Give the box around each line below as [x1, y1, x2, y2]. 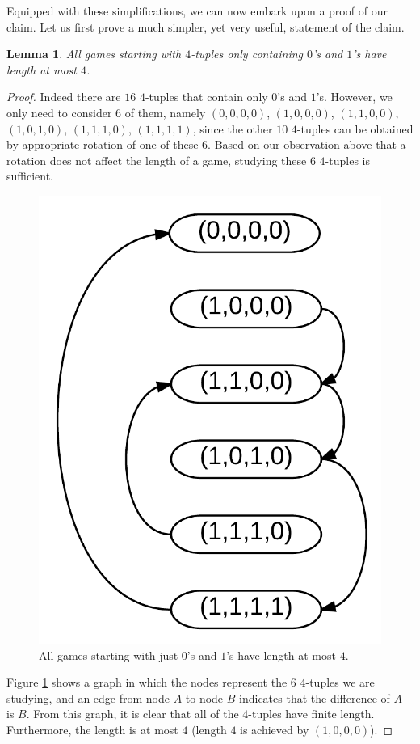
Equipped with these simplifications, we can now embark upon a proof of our [6, 2, 388, 19]
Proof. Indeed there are [6, 88, 121, 105]
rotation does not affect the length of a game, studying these [6, 151, 307, 168]
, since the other [192, 120, 273, 137]
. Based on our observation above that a [208, 136, 406, 153]
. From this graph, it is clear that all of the [26, 705, 239, 722]
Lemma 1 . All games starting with [6, 45, 182, 62]
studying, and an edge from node [6, 689, 170, 706]
